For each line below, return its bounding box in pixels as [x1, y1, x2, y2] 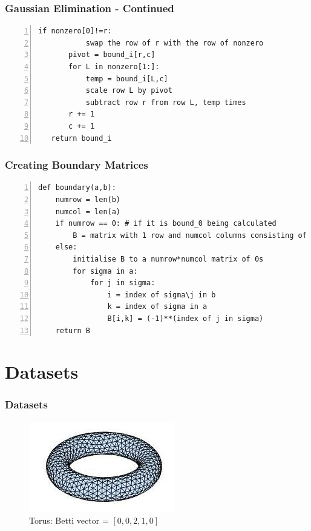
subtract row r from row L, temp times [85, 98, 246, 107]
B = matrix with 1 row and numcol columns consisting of [73, 231, 307, 240]
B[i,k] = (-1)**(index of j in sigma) [107, 314, 264, 323]
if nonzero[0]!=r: [38, 27, 112, 36]
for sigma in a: [73, 266, 138, 276]
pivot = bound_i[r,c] [68, 50, 155, 59]
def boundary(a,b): [38, 183, 116, 192]
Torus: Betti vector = [29, 514, 109, 527]
